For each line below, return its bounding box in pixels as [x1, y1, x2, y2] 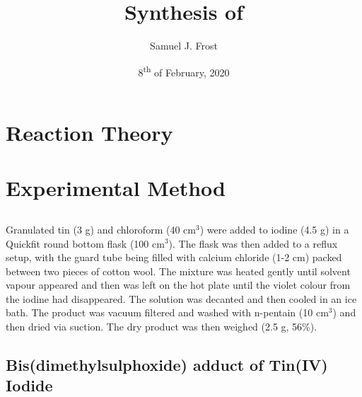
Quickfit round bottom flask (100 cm [6, 236, 165, 251]
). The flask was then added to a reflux [168, 236, 338, 251]
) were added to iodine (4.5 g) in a [199, 221, 349, 236]
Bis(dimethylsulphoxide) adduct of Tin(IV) [6, 354, 328, 376]
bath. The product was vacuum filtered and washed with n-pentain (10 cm [6, 305, 329, 320]
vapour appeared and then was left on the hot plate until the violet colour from [6, 277, 351, 292]
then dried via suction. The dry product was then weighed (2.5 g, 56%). [6, 319, 317, 334]
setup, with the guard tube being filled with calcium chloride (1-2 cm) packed [6, 250, 342, 265]
